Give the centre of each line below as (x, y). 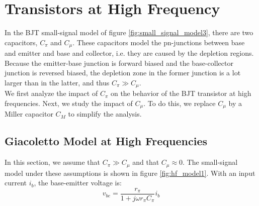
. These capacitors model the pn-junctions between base (159, 42)
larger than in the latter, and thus (57, 82)
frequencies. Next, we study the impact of (69, 103)
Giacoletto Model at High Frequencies (106, 141)
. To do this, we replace (180, 103)
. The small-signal (210, 162)
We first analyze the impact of (51, 93)
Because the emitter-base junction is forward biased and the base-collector (119, 63)
